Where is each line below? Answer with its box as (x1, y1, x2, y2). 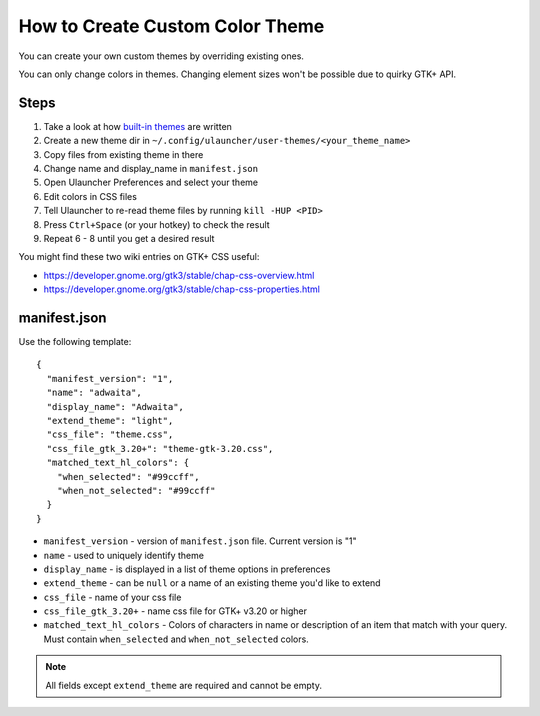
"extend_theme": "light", (46, 415, 174, 426)
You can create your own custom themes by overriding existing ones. (18, 50, 305, 62)
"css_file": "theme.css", (46, 429, 174, 440)
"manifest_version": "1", (46, 373, 174, 384)
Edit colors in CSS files (43, 190, 137, 202)
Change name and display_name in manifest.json (43, 163, 259, 175)
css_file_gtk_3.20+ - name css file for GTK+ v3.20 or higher (43, 605, 307, 617)
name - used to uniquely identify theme (43, 549, 205, 561)
